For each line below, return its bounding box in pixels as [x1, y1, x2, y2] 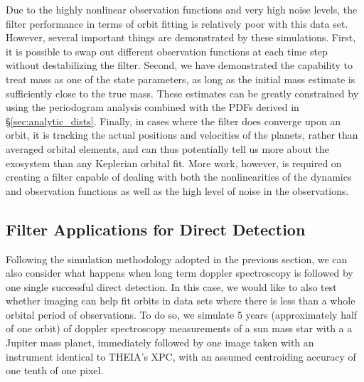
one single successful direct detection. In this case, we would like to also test [6, 279, 337, 294]
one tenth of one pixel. [6, 363, 104, 378]
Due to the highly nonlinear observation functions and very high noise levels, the [6, 2, 358, 16]
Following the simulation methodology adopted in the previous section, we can [6, 251, 348, 266]
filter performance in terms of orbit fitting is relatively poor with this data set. [6, 16, 348, 31]
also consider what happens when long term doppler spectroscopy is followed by [6, 265, 353, 280]
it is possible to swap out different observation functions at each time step [6, 43, 328, 58]
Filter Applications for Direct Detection [6, 218, 306, 240]
